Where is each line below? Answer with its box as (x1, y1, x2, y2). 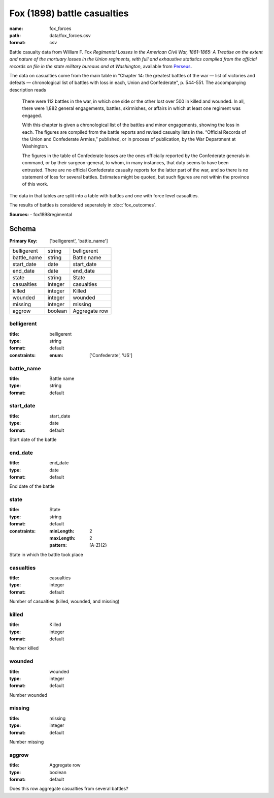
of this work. (22, 181, 48, 187)
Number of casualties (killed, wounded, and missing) (9, 598, 120, 605)
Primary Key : (9, 238, 38, 244)
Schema (9, 224, 37, 233)
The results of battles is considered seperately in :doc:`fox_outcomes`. (9, 202, 157, 208)
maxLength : (49, 535, 76, 541)
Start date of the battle (9, 436, 57, 442)
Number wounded (9, 692, 48, 698)
